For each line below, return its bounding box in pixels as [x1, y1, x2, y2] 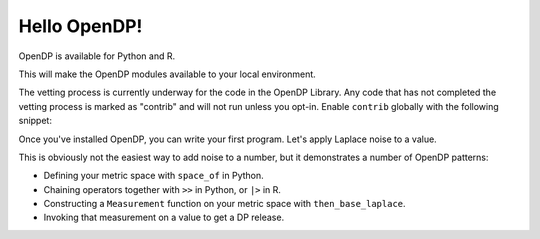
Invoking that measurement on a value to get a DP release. [43, 211, 285, 224]
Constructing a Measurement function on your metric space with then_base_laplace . [43, 198, 406, 210]
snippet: [18, 115, 52, 127]
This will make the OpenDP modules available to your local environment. [18, 68, 317, 80]
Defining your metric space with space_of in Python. [43, 170, 264, 182]
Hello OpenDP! [18, 15, 143, 37]
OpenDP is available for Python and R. [18, 50, 175, 62]
